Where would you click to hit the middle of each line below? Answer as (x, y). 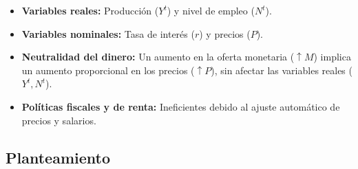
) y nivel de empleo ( (211, 10)
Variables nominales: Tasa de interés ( (108, 33)
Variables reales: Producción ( (90, 10)
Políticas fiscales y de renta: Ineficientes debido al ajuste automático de (181, 106)
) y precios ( (225, 33)
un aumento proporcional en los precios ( (108, 70)
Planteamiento (58, 157)
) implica (332, 57)
